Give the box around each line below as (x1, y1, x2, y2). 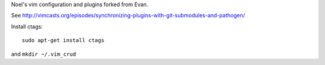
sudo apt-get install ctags (22, 37, 105, 44)
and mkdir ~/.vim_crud (11, 50, 76, 57)
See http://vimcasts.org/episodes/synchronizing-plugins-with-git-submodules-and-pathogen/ (11, 12, 245, 19)
